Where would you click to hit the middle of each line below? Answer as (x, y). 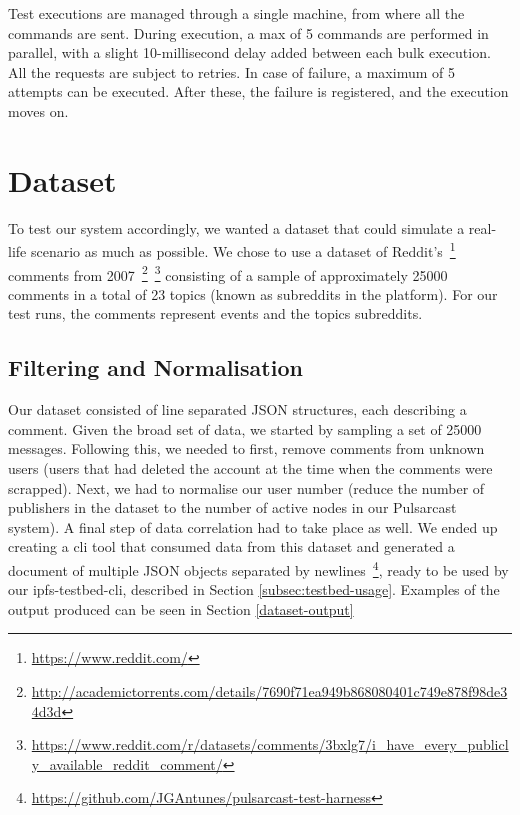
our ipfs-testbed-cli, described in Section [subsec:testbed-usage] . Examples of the (254, 589)
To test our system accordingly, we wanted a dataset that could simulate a (236, 227)
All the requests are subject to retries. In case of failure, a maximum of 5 (231, 71)
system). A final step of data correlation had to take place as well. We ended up (253, 526)
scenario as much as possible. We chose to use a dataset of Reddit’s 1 (243, 249)
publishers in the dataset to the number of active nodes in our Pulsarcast (232, 507)
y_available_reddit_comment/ (127, 763)
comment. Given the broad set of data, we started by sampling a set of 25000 (245, 428)
